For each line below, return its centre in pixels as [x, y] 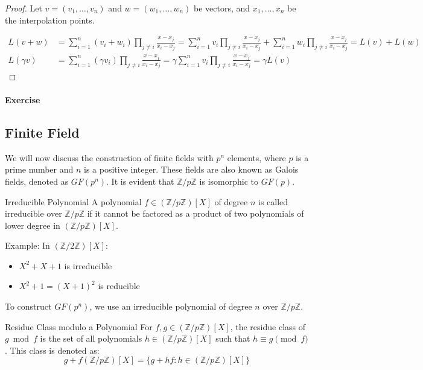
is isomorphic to [229, 181]
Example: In [27, 245]
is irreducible [88, 265]
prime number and [39, 169]
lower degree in [33, 225]
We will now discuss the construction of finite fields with [109, 157]
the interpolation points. [50, 20]
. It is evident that [140, 181]
